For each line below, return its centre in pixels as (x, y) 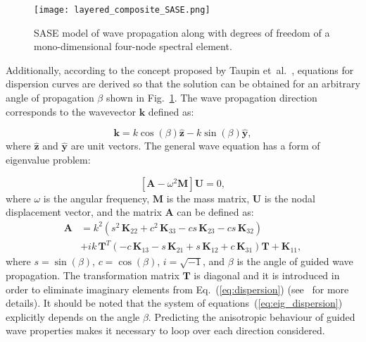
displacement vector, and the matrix (84, 212)
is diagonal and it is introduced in (267, 275)
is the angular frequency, (96, 198)
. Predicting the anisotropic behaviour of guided (252, 316)
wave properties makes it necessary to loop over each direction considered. (165, 330)
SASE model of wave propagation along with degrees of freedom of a (182, 32)
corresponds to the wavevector (71, 111)
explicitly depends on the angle (73, 316)
